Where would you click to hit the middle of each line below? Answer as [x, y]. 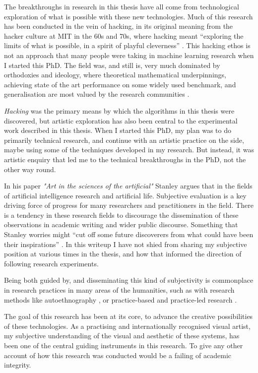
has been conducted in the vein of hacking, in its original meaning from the [119, 26]
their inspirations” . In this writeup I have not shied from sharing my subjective [126, 244]
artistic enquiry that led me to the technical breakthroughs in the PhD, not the [125, 159]
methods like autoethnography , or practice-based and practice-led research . [121, 299]
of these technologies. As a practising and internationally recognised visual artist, [127, 326]
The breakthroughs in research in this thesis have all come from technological [122, 6]
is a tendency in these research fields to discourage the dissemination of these [121, 215]
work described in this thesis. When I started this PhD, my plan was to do [118, 130]
